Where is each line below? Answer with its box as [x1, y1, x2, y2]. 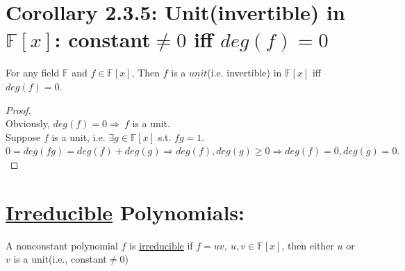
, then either [281, 238, 334, 252]
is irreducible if [129, 238, 193, 252]
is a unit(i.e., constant [13, 252, 107, 266]
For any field [6, 65, 60, 80]
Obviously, [6, 116, 50, 131]
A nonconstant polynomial [6, 238, 118, 252]
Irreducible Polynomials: [6, 197, 245, 226]
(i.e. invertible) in [207, 65, 282, 80]
